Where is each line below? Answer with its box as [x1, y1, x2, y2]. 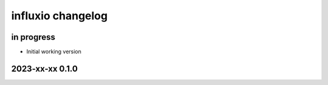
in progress [11, 32, 56, 42]
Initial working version [26, 48, 82, 55]
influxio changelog [11, 9, 108, 22]
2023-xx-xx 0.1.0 [11, 63, 78, 74]
